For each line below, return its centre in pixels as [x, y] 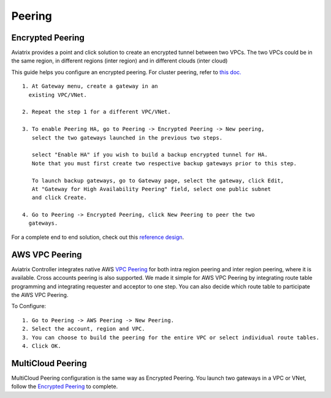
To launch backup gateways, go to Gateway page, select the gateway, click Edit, [158, 180]
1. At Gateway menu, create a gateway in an [90, 86]
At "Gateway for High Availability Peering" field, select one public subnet [151, 189]
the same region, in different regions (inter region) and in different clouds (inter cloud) [120, 61]
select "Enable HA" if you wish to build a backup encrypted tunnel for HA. [150, 155]
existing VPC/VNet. [58, 95]
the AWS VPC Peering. [40, 295]
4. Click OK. [42, 346]
